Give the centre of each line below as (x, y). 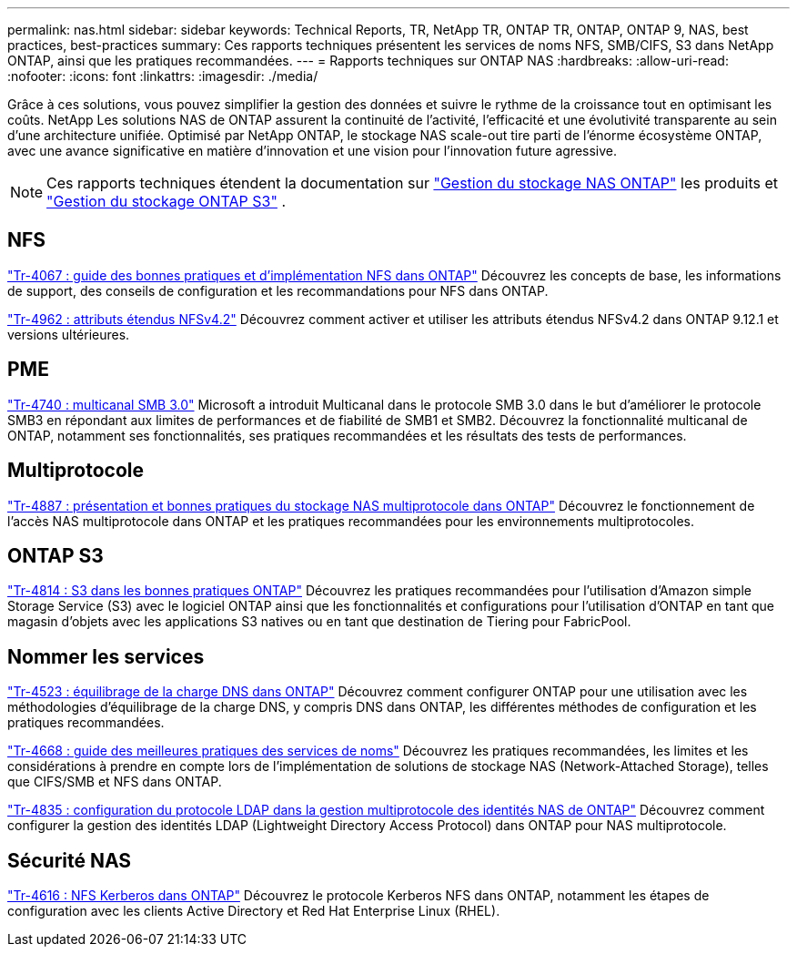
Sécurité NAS (70, 860)
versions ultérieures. (69, 334)
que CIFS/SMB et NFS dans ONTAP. (115, 782)
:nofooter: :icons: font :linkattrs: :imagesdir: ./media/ (163, 76)
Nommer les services (106, 656)
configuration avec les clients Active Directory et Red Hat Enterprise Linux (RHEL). (254, 911)
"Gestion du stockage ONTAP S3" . (166, 201)
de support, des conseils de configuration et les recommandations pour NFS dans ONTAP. (278, 290)
